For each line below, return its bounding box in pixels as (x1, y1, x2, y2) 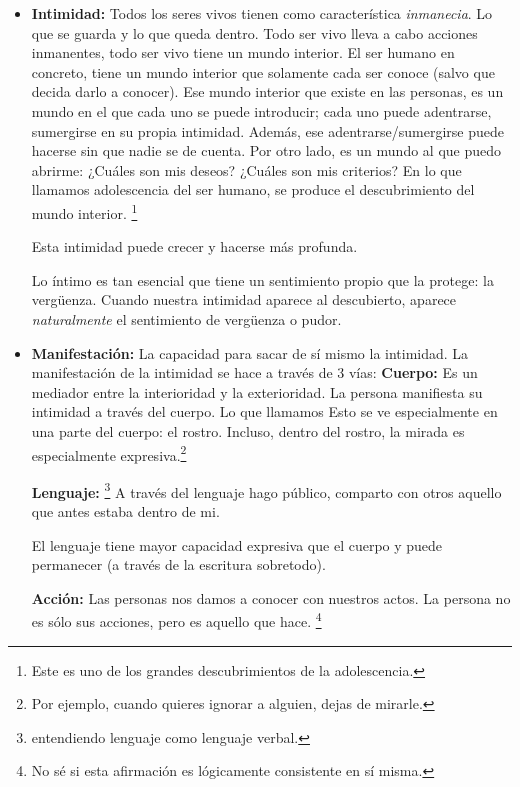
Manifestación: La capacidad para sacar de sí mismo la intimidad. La (31, 342, 469, 363)
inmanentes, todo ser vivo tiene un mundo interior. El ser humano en (31, 42, 455, 63)
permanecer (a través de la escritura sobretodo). (31, 554, 326, 575)
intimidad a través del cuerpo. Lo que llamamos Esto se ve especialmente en (31, 401, 498, 422)
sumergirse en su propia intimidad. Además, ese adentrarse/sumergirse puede (31, 120, 504, 141)
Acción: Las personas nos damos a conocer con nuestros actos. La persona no (31, 587, 511, 608)
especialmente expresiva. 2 (31, 441, 187, 465)
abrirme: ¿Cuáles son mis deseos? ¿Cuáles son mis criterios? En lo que (31, 159, 462, 180)
